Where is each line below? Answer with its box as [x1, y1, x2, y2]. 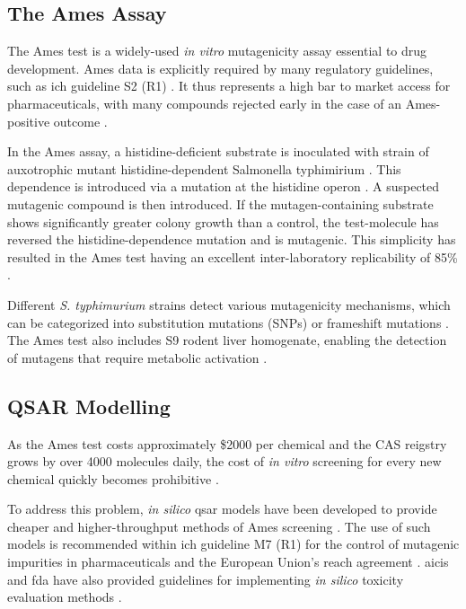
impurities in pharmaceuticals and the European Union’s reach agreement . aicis [7, 552, 449, 571]
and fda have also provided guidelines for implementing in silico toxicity [7, 569, 404, 588]
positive [7, 111, 50, 130]
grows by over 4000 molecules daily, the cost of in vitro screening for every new [7, 452, 442, 471]
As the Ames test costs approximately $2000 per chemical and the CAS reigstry [7, 434, 447, 453]
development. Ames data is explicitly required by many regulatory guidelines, [7, 58, 434, 77]
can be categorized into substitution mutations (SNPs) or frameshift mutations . [7, 313, 449, 331]
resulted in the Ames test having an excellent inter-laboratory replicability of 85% [7, 247, 458, 266]
